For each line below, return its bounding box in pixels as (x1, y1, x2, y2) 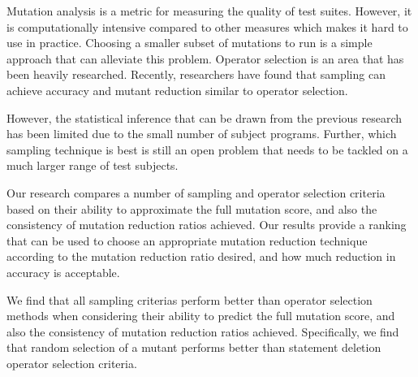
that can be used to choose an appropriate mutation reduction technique (6, 232, 368, 249)
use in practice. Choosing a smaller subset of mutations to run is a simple (6, 34, 373, 51)
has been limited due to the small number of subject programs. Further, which (6, 125, 397, 142)
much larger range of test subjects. (6, 157, 179, 174)
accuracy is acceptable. (6, 263, 120, 280)
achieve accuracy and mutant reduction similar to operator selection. (6, 81, 348, 98)
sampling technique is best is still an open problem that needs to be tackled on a (6, 141, 408, 158)
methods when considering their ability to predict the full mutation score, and (6, 307, 395, 324)
